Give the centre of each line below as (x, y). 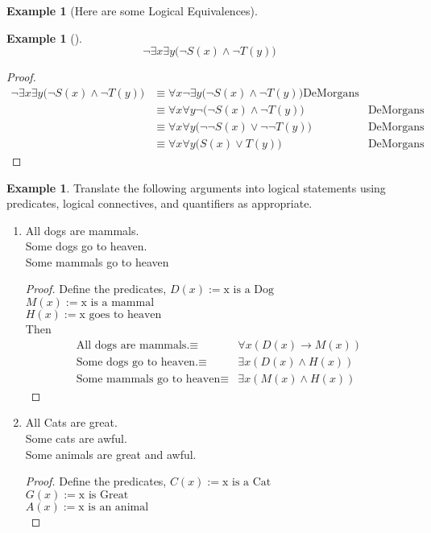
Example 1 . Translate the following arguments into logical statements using (196, 187)
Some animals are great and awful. (111, 454)
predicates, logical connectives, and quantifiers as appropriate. (160, 203)
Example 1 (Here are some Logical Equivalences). (132, 10)
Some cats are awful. (76, 438)
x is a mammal (118, 303)
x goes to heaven (120, 315)
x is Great (104, 495)
